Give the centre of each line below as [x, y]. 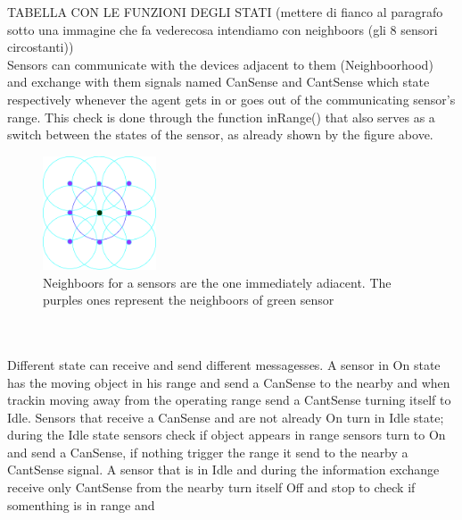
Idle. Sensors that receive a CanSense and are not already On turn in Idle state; [226, 417]
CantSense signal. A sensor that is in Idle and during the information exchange [223, 470]
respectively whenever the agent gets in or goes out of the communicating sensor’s [231, 99]
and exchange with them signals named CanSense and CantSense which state [219, 82]
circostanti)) [41, 47]
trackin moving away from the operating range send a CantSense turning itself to [229, 400]
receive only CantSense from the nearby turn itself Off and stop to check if [211, 487]
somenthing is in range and [81, 504]
